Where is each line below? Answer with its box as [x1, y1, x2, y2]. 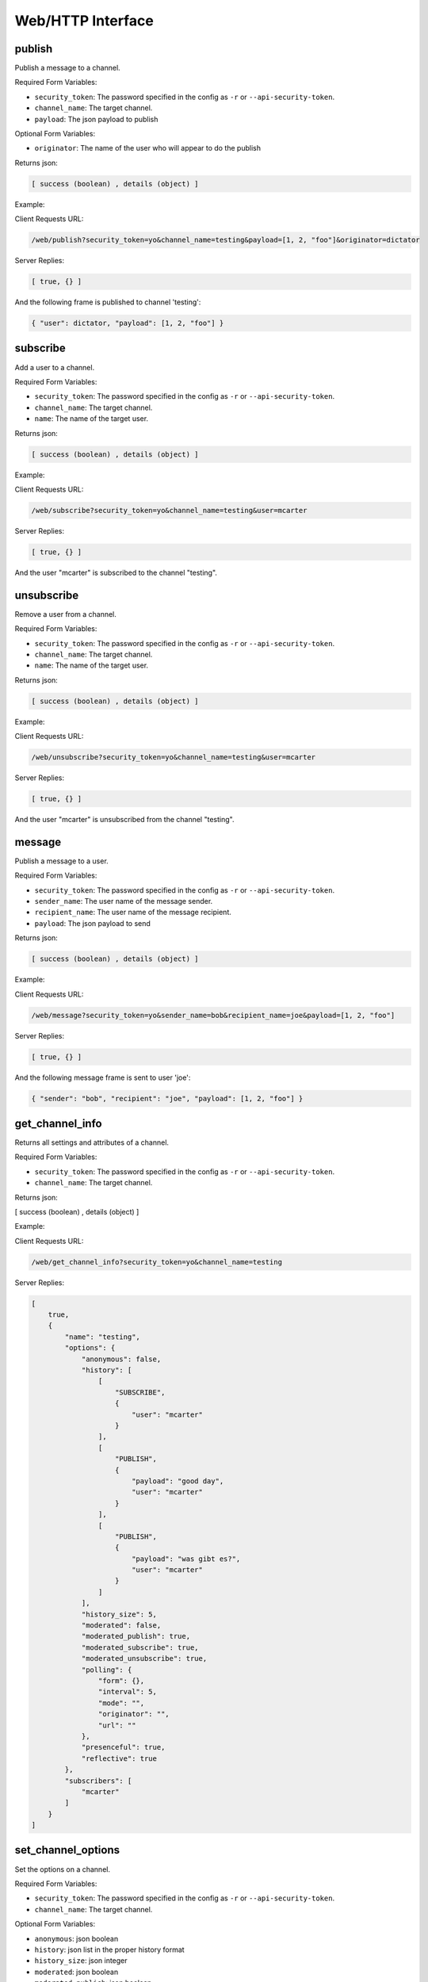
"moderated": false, [81, 1621, 162, 1630]
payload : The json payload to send [34, 918, 151, 928]
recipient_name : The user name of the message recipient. [34, 908, 231, 917]
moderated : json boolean [34, 1967, 119, 1976]
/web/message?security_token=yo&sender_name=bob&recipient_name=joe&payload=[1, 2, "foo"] [31, 1011, 396, 1020]
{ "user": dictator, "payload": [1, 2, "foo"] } [31, 319, 224, 328]
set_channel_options [14, 1843, 120, 1857]
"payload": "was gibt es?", [131, 1554, 241, 1563]
